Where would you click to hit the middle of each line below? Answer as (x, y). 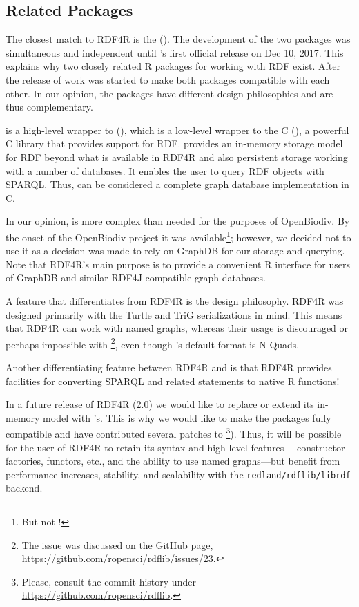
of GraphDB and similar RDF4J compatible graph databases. (136, 278)
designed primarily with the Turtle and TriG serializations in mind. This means (174, 314)
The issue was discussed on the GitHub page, (117, 544)
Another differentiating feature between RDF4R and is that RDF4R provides (169, 367)
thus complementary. (49, 107)
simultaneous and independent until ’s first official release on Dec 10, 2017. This (175, 52)
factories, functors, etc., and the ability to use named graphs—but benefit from (173, 461)
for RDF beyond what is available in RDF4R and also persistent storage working (177, 157)
